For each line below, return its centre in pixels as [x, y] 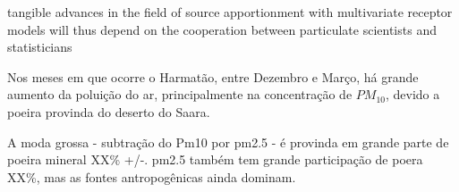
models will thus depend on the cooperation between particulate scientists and [222, 29]
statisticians [40, 47]
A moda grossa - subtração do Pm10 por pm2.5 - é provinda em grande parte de [228, 142]
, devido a [412, 94]
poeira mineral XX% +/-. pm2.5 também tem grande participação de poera [215, 159]
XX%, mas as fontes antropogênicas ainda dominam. [152, 176]
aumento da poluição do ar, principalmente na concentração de [180, 94]
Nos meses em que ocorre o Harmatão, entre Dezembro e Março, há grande [213, 76]
